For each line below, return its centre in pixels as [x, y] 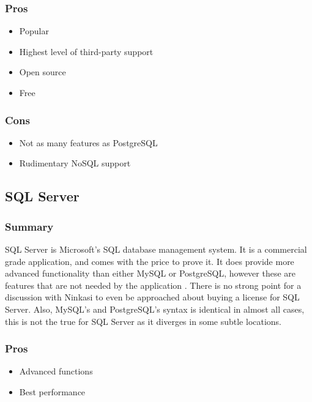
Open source [43, 72]
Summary [29, 226]
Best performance [52, 391]
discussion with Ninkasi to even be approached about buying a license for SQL [152, 297]
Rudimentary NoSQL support [75, 163]
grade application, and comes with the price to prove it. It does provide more [150, 261]
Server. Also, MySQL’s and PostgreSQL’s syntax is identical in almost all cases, [155, 309]
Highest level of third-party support [86, 51]
